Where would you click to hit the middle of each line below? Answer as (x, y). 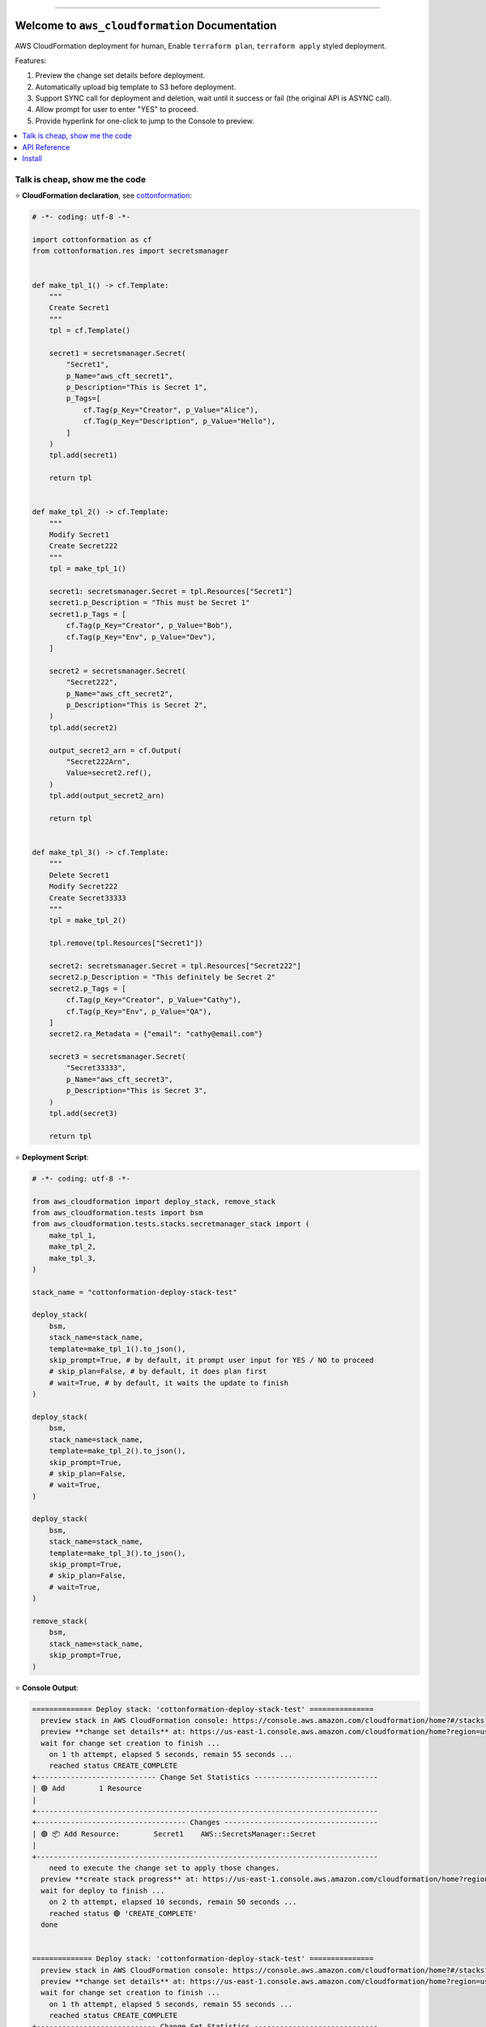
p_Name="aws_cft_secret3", (119, 1079)
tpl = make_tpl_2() (88, 921)
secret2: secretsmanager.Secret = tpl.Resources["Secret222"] (175, 966)
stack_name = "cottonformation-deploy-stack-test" (135, 1292)
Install (32, 159)
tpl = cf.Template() (90, 331)
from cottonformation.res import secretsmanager (130, 251)
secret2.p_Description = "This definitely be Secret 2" (162, 977)
